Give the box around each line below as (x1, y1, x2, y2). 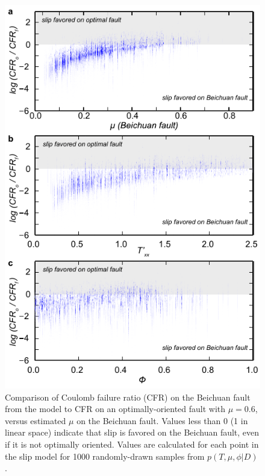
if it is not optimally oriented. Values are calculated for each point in (5, 437, 259, 450)
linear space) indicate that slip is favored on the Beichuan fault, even (5, 426, 260, 439)
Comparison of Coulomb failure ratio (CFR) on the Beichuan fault (5, 390, 251, 403)
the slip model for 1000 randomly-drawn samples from (5, 449, 205, 462)
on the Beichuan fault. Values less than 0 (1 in (76, 414, 248, 427)
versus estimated (5, 414, 66, 427)
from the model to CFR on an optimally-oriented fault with (5, 402, 226, 415)
